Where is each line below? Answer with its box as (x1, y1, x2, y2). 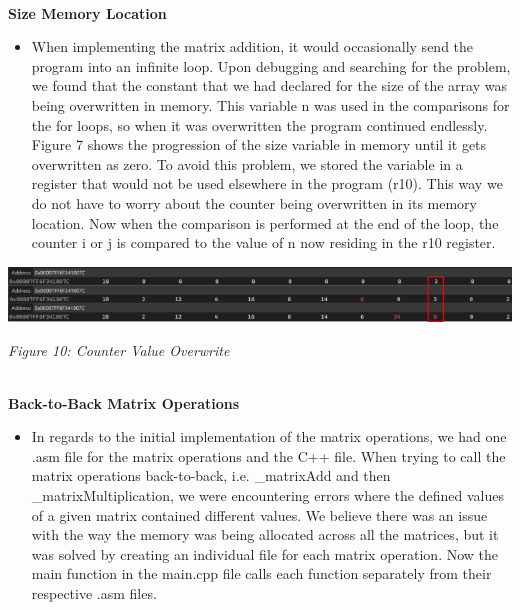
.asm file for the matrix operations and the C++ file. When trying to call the (31, 445, 506, 466)
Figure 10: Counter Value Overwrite (8, 339, 230, 360)
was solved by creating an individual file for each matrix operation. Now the (31, 543, 499, 564)
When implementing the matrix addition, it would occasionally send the (31, 36, 474, 57)
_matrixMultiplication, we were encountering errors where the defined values (31, 485, 504, 506)
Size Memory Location (8, 2, 167, 23)
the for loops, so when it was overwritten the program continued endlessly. (31, 114, 488, 135)
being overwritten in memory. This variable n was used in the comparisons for (31, 94, 510, 115)
